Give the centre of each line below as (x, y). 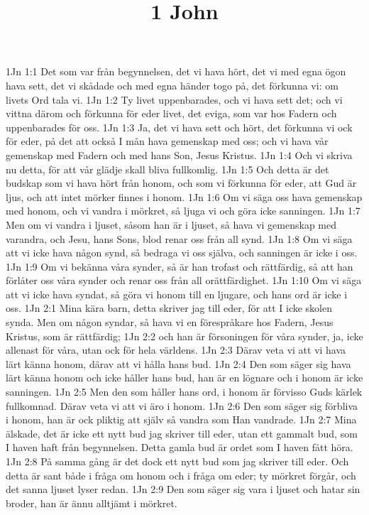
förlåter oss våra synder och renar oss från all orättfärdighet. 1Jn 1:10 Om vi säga (184, 280)
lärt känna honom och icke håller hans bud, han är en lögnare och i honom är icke (184, 378)
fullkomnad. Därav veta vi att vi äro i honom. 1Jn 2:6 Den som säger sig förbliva (182, 405)
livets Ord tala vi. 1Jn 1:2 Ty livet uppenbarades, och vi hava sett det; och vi (174, 99)
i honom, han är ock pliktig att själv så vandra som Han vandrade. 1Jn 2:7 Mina (181, 419)
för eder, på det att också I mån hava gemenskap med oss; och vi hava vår (167, 141)
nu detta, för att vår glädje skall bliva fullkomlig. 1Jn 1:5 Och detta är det (167, 169)
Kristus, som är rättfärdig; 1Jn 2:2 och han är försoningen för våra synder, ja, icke (184, 336)
